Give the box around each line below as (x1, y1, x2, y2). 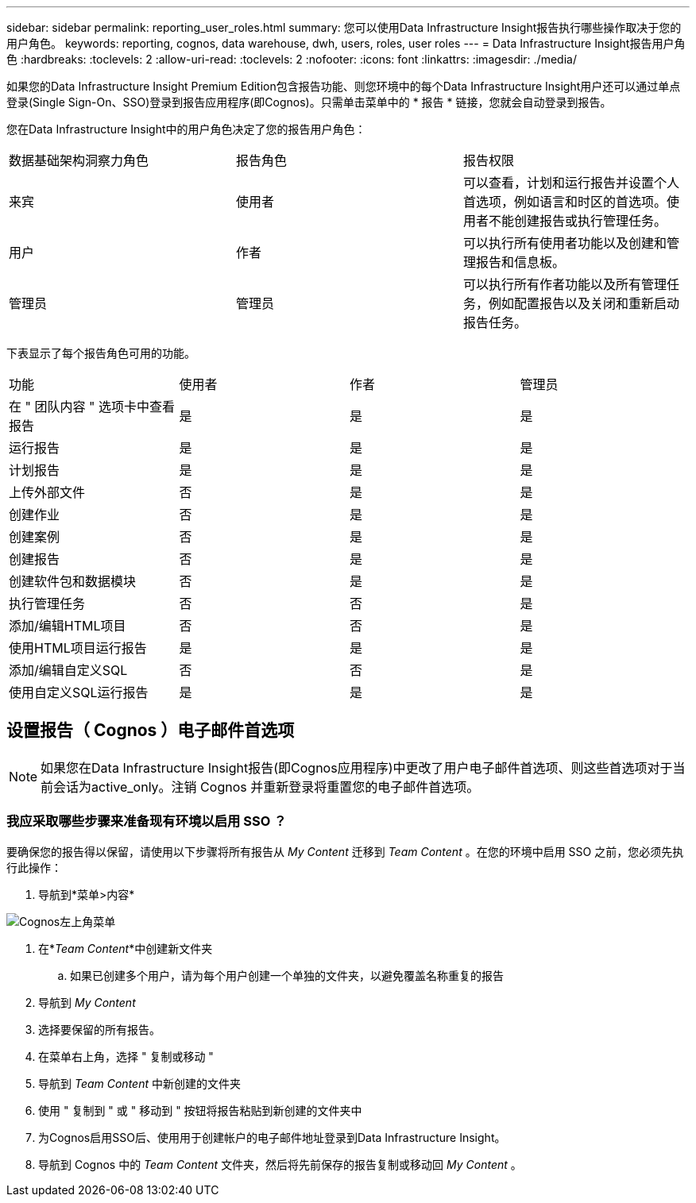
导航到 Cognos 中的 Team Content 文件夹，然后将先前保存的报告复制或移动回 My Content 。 (38, 1157, 522, 1171)
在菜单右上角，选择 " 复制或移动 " (38, 1049, 214, 1063)
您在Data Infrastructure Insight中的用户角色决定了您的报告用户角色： (6, 122, 366, 136)
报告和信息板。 (475, 254, 565, 270)
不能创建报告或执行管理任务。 (488, 213, 667, 229)
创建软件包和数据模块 (9, 573, 137, 589)
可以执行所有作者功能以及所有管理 (462, 276, 667, 292)
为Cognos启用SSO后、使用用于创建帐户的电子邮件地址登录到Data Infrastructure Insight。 (38, 1130, 506, 1144)
